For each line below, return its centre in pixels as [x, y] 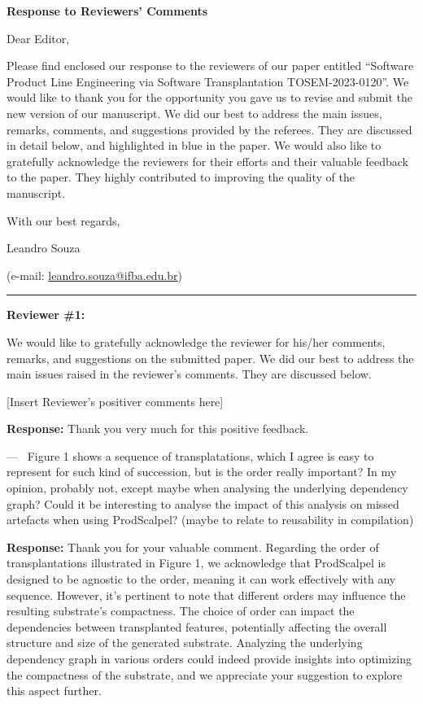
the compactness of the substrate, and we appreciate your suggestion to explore [205, 674]
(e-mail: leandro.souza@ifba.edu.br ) [95, 275]
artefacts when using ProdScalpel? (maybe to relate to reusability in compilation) [210, 520]
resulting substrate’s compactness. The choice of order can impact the [181, 611]
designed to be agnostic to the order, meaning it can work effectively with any [201, 579]
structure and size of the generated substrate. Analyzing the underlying [185, 643]
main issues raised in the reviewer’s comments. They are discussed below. [189, 374]
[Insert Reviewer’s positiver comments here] [115, 401]
